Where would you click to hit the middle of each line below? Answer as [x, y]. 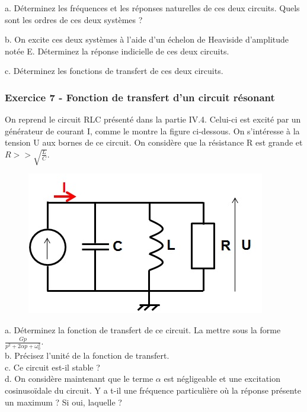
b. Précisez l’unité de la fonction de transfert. [87, 355]
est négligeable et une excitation [222, 379]
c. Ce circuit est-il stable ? [52, 367]
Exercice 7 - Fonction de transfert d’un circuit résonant [140, 97]
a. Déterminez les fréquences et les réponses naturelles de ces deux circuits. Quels [152, 8]
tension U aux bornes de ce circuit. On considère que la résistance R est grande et [154, 142]
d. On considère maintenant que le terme [79, 379]
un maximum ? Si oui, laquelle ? [63, 402]
